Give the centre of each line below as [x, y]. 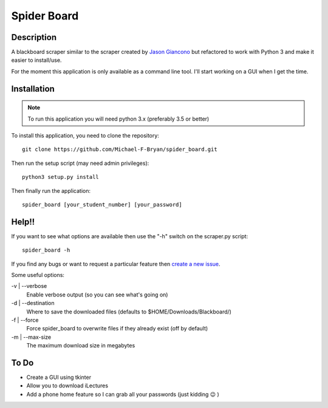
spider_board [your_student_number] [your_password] [102, 204]
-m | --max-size [31, 337]
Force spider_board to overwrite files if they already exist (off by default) [117, 329]
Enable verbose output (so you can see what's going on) [97, 295]
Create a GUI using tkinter [59, 377]
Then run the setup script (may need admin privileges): [80, 163]
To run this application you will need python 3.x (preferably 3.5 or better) [118, 119]
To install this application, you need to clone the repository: [85, 136]
